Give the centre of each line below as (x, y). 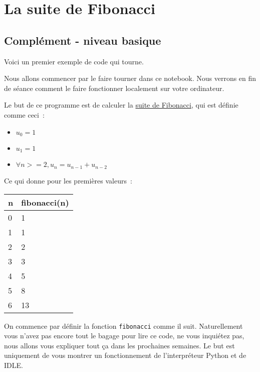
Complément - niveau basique (83, 40)
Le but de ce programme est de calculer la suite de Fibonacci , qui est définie (121, 105)
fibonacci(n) (45, 202)
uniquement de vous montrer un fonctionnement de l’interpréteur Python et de (125, 355)
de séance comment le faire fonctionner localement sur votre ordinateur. (114, 88)
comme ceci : (24, 114)
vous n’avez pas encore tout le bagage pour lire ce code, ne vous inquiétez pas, (124, 336)
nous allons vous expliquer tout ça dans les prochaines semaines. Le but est (119, 345)
